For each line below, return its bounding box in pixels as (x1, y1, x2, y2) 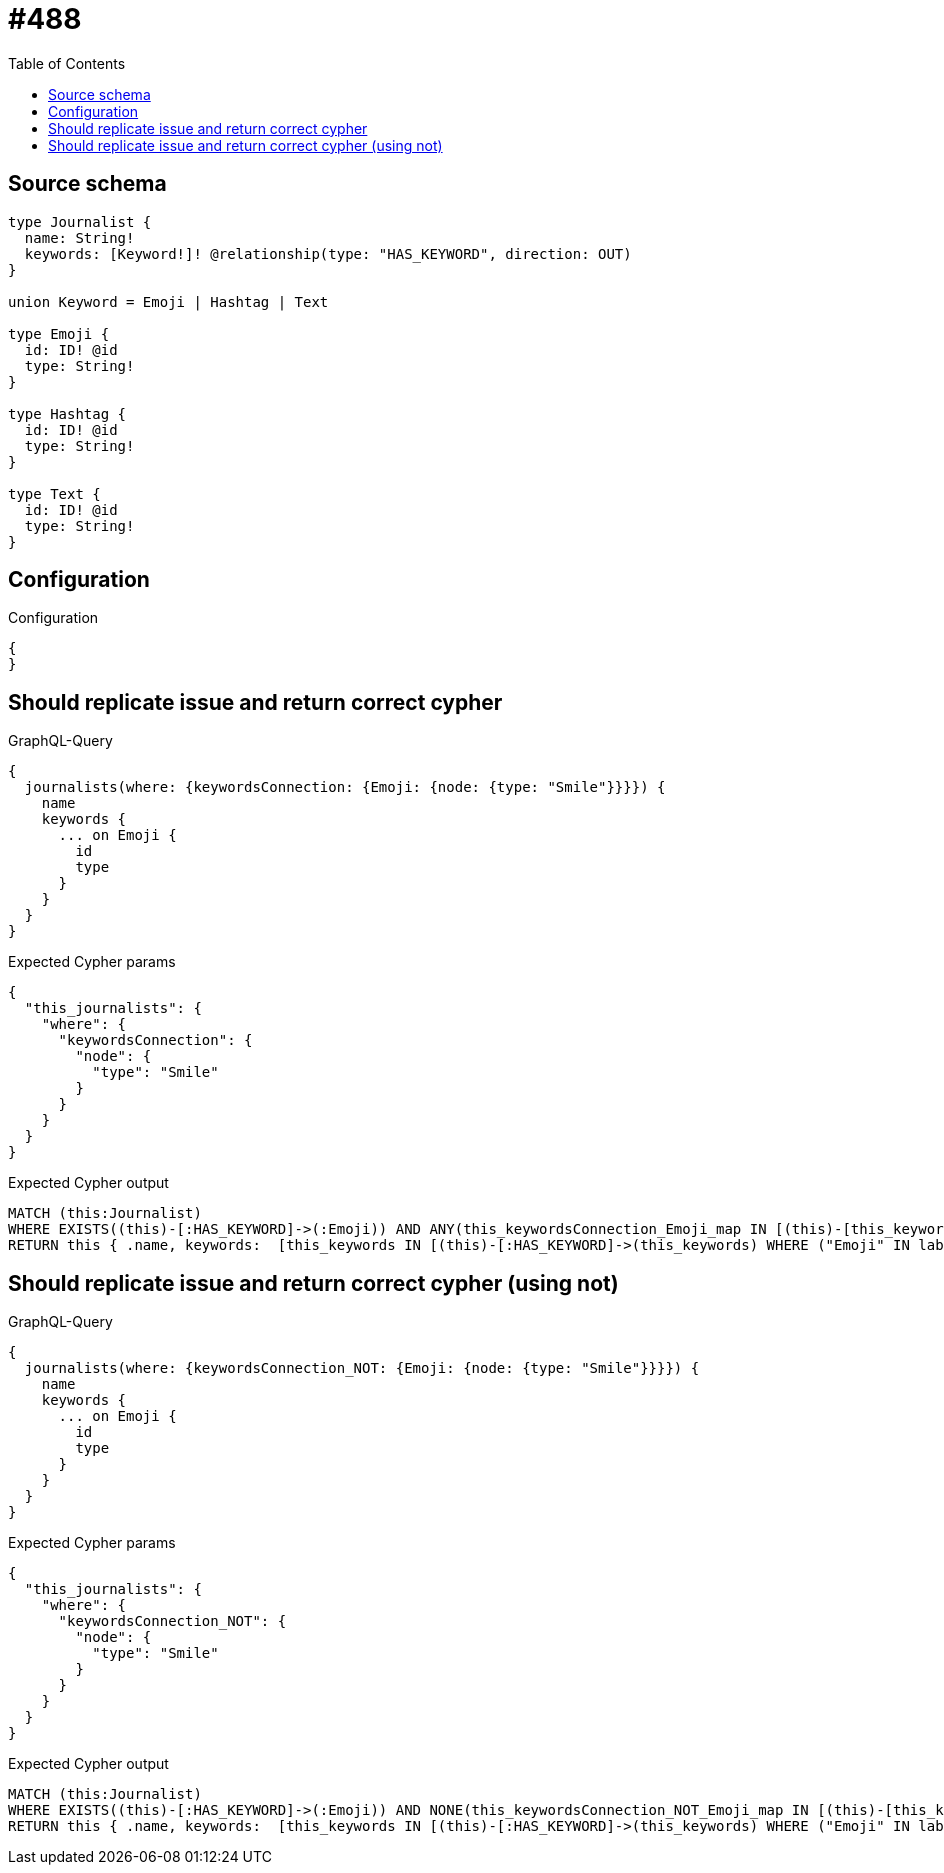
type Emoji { (8, 325, 110, 342)
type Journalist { (8, 213, 152, 230)
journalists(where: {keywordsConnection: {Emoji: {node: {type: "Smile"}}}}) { (24, 779, 666, 796)
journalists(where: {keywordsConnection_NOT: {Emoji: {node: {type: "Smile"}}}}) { (24, 1360, 700, 1377)
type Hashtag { (8, 405, 127, 422)
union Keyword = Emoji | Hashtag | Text (8, 293, 329, 310)
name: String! (24, 229, 135, 246)
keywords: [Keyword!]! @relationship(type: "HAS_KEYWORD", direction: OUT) (24, 245, 632, 262)
